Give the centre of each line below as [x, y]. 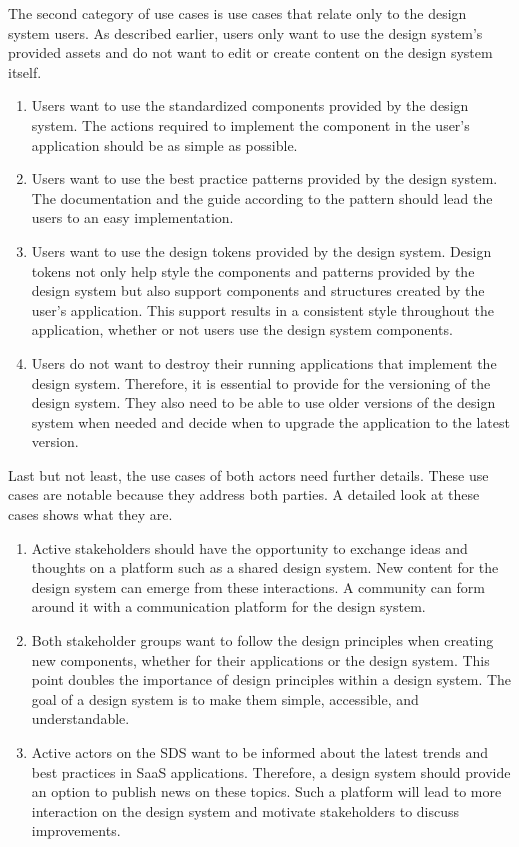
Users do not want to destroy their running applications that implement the [264, 362]
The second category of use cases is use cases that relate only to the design [237, 13]
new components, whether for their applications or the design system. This [260, 659]
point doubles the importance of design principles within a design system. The [271, 679]
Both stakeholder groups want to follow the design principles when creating [262, 640]
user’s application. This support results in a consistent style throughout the [262, 309]
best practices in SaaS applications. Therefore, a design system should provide [271, 771]
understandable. [80, 718]
